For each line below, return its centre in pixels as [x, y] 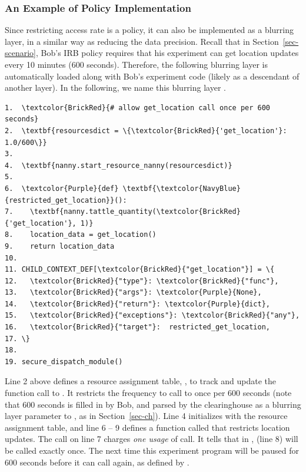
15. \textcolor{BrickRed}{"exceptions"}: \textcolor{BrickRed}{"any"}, [152, 316]
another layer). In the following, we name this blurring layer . [115, 88]
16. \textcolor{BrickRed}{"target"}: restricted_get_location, [138, 327]
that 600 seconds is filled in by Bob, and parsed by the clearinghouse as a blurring [153, 404]
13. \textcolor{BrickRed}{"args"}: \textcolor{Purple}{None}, [133, 293]
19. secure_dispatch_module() [64, 362]
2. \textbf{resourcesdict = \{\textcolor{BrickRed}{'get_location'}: [146, 131]
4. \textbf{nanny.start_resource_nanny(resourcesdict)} [119, 165]
